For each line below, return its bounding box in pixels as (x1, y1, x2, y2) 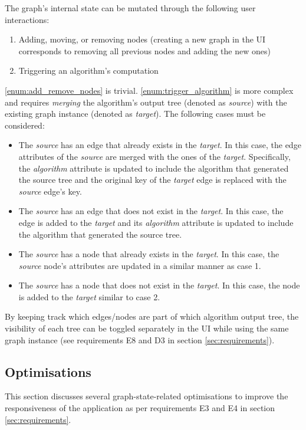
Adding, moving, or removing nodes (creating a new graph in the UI (18, 33, 266, 45)
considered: (5, 119, 45, 131)
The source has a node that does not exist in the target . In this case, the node (18, 279, 300, 291)
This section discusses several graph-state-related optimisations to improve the (5, 390, 288, 402)
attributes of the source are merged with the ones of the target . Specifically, (18, 150, 291, 162)
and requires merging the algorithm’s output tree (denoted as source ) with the (5, 96, 287, 108)
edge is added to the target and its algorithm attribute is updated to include (18, 216, 294, 228)
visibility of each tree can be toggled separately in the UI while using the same (5, 322, 289, 334)
